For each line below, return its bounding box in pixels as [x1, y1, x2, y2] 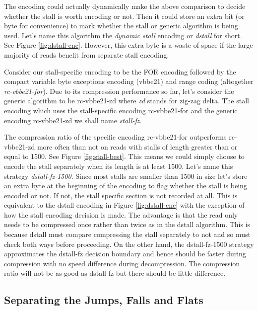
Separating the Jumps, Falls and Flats [4, 292, 203, 308]
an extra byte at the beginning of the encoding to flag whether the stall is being [4, 180, 247, 191]
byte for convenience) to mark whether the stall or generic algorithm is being [4, 20, 238, 31]
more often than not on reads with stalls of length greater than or [37, 141, 238, 152]
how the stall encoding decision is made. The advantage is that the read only [4, 209, 238, 220]
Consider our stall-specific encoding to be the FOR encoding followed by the [4, 66, 236, 77]
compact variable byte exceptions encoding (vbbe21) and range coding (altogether [4, 76, 254, 86]
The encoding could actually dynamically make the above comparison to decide [4, 1, 246, 11]
